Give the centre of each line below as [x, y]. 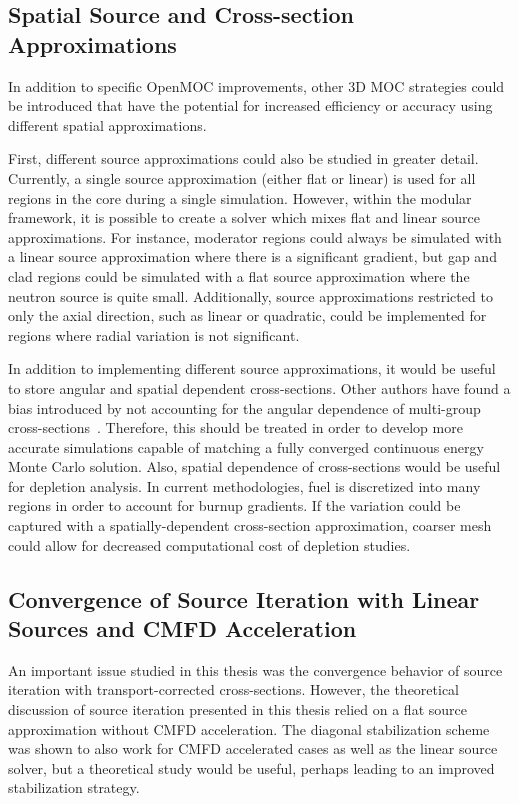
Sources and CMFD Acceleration [182, 628]
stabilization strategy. [74, 787]
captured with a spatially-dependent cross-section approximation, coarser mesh [250, 525]
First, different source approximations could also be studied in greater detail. [243, 158]
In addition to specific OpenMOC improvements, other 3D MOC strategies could [256, 85]
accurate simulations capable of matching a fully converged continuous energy [246, 446]
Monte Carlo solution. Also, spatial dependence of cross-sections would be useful [254, 466]
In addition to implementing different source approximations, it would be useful [252, 368]
